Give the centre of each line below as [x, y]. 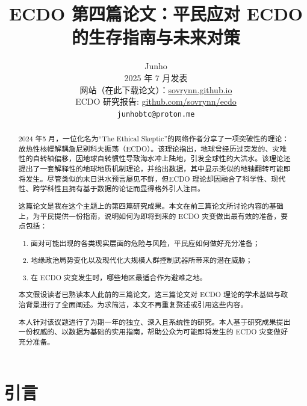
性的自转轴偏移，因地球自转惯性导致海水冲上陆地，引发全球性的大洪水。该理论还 [154, 158]
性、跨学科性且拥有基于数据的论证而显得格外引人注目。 [111, 189]
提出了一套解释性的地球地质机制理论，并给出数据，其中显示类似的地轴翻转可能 [151, 169]
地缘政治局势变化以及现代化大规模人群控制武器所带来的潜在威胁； [142, 260]
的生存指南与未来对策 [156, 37]
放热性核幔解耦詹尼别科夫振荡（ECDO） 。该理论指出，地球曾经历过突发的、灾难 [153, 148]
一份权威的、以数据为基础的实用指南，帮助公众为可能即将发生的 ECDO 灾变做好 [153, 332]
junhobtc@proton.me [156, 114]
